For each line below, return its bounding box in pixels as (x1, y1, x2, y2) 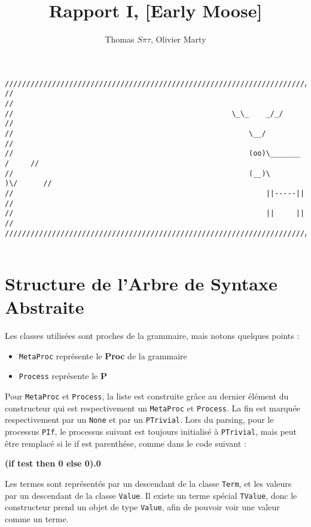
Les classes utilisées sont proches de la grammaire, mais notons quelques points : (5, 329, 300, 342)
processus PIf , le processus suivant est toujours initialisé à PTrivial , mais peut (5, 425, 297, 438)
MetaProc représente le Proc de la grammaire (19, 349, 187, 362)
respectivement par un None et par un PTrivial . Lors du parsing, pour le (5, 413, 274, 426)
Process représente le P (19, 369, 108, 382)
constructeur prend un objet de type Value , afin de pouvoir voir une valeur (5, 501, 280, 513)
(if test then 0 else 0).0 (5, 457, 101, 470)
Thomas (105, 33, 135, 46)
